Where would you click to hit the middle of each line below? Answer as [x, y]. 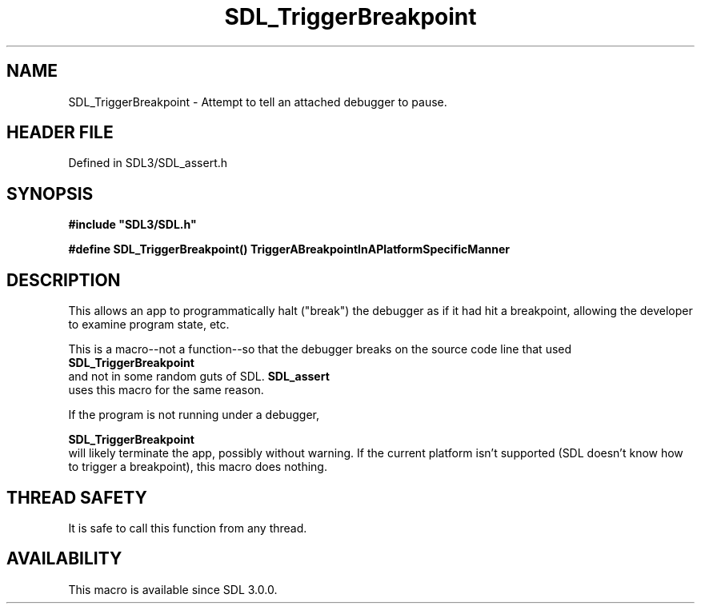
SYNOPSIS [50, 193]
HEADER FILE [60, 133]
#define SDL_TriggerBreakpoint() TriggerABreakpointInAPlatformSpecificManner [289, 249]
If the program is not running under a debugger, [194, 415]
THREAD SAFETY [77, 497]
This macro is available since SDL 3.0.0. [173, 589]
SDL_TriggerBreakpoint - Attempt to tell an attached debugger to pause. [258, 102]
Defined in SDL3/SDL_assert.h [148, 163]
